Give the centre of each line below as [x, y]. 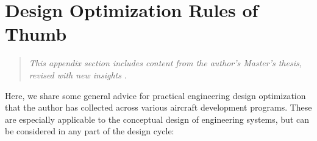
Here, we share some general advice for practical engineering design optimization [155, 95]
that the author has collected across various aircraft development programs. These [158, 107]
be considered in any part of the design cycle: [90, 131]
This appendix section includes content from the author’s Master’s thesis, [165, 63]
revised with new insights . [78, 74]
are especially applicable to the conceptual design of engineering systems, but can [157, 119]
